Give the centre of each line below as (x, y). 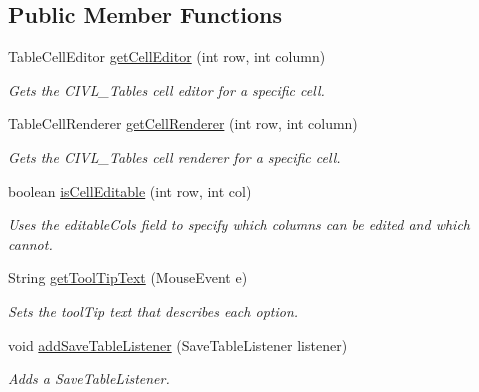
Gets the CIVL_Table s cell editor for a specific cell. (166, 89)
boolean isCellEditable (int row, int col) (130, 190)
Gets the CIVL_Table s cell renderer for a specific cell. (174, 156)
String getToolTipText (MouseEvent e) (128, 277)
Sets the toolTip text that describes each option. (153, 310)
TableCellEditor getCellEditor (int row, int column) (167, 56)
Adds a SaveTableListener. (89, 378)
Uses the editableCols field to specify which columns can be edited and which (239, 224)
